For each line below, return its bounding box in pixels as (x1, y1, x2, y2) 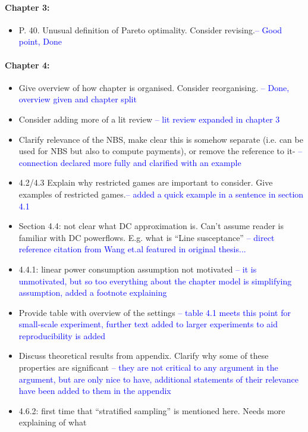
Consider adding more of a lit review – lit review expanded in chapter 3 (18, 112, 280, 125)
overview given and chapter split (18, 93, 137, 105)
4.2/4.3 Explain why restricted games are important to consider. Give (18, 176, 273, 189)
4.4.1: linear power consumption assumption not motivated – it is (18, 262, 257, 275)
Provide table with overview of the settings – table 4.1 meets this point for (18, 306, 291, 318)
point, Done (18, 35, 62, 48)
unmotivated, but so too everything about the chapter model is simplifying (18, 274, 292, 287)
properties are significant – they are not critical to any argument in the (18, 361, 278, 374)
